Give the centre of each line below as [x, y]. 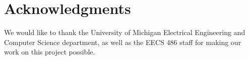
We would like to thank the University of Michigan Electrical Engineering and [125, 32]
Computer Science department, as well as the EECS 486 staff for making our [123, 42]
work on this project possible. [50, 52]
